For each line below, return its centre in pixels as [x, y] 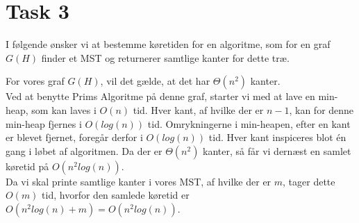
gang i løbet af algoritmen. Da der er [84, 150]
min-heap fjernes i [44, 123]
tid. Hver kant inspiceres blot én [277, 137]
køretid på [27, 166]
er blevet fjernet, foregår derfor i [74, 137]
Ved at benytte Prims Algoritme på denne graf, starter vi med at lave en [160, 96]
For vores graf [35, 81]
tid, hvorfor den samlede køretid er [116, 195]
